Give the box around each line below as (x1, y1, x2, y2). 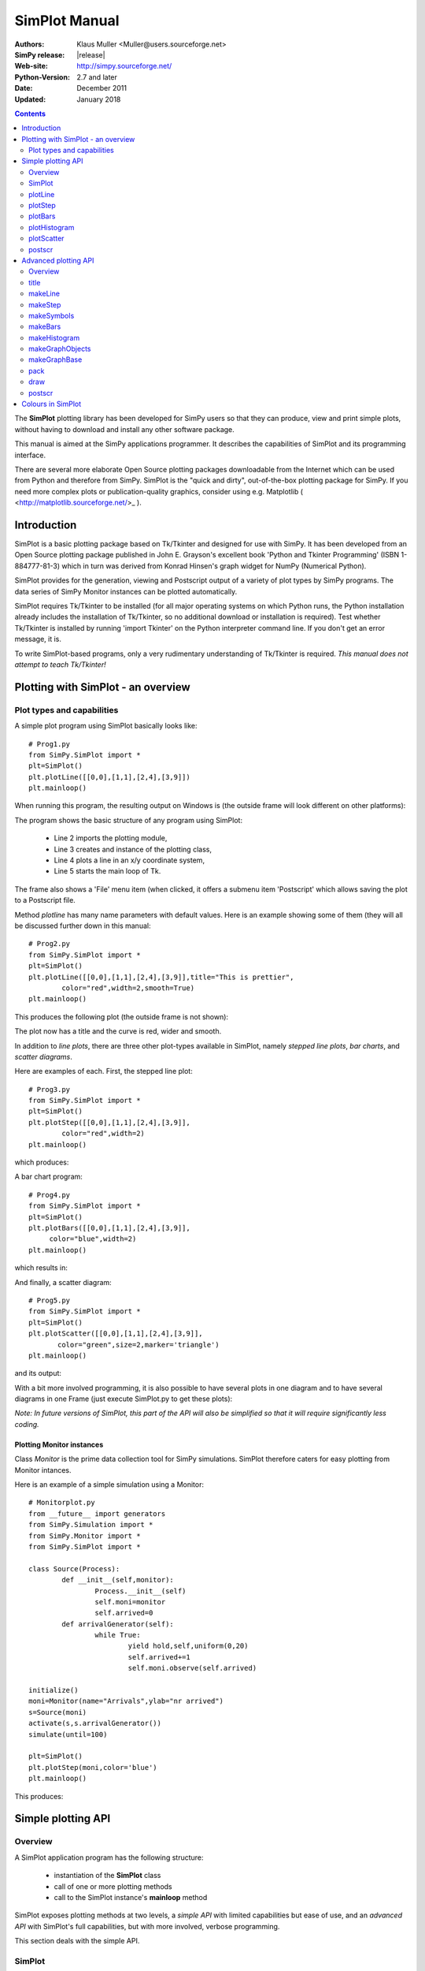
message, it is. (14, 635, 62, 644)
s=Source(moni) (28, 1708, 87, 1716)
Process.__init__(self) (94, 1586, 187, 1596)
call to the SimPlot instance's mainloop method (54, 1892, 208, 1902)
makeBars (28, 322, 61, 331)
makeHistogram (28, 333, 80, 342)
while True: (94, 1630, 141, 1640)
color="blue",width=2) (49, 1235, 137, 1243)
